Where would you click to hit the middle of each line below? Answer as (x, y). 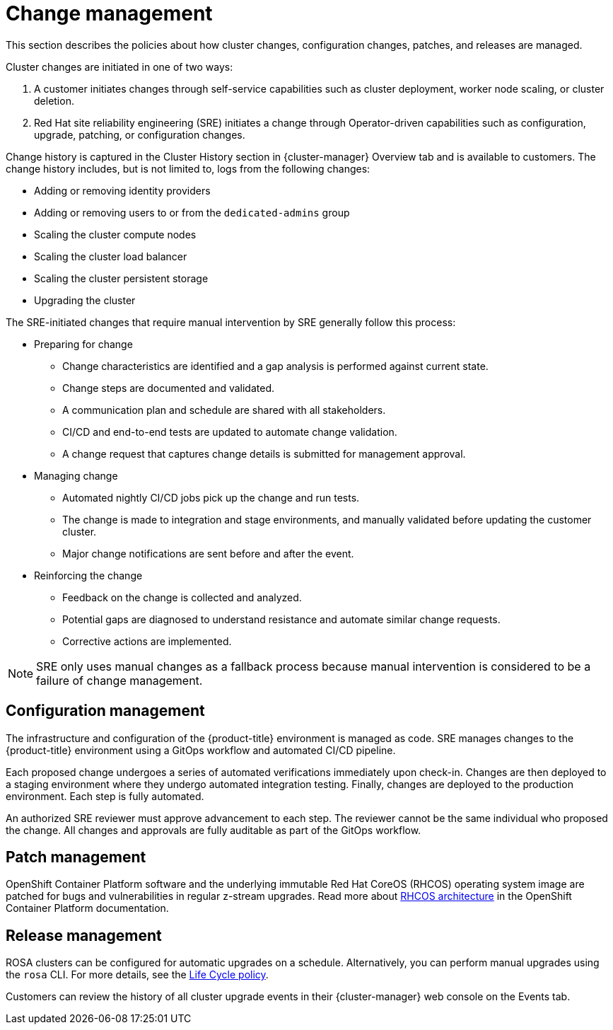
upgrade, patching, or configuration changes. (140, 134)
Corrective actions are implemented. (147, 641)
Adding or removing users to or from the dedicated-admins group (192, 212)
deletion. (54, 100)
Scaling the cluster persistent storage (121, 278)
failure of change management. (119, 680)
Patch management (76, 857)
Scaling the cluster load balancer (111, 256)
